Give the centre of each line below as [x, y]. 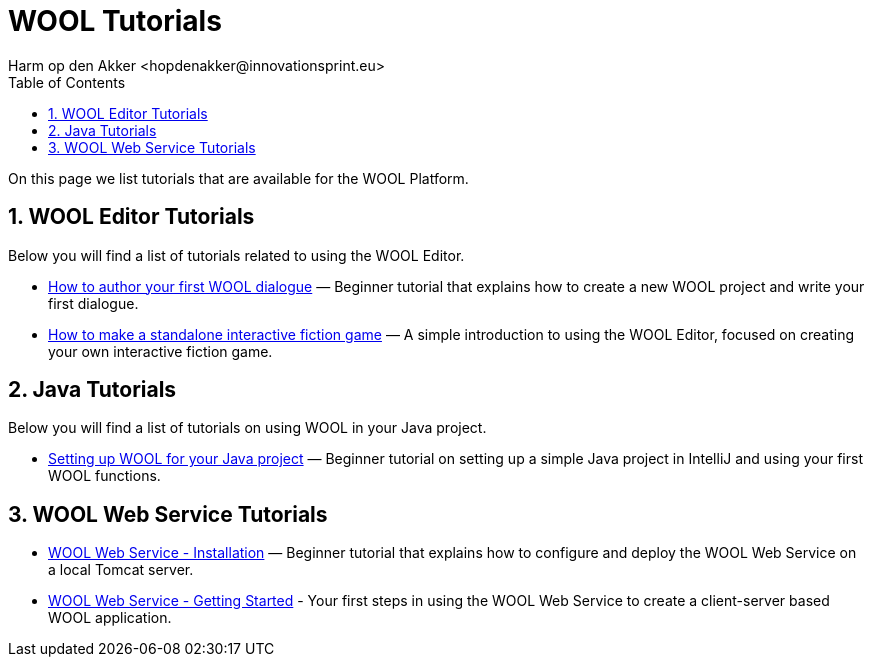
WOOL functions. [104, 476]
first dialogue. [93, 303]
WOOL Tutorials [115, 21]
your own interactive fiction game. [160, 351]
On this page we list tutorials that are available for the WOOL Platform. [238, 178]
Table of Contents [67, 82]
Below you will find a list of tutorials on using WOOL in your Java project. [247, 428]
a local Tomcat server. [121, 570]
